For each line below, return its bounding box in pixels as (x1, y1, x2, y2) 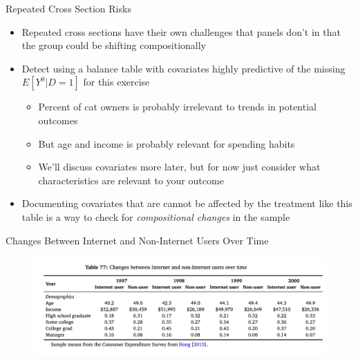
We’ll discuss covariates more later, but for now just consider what (38, 159, 321, 174)
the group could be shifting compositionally (21, 38, 207, 52)
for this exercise (83, 75, 150, 89)
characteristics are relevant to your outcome (38, 173, 224, 187)
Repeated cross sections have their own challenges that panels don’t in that (21, 24, 341, 39)
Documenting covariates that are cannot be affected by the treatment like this (21, 196, 352, 211)
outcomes (38, 113, 78, 127)
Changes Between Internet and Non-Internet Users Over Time (6, 233, 269, 247)
